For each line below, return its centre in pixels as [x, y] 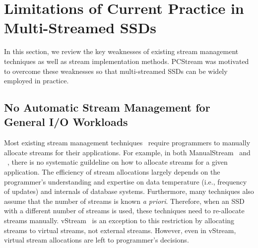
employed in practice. [36, 81]
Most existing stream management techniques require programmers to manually [127, 143]
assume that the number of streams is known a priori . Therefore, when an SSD [124, 201]
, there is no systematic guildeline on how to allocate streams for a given [118, 162]
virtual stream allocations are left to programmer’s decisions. [97, 240]
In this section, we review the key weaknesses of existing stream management [121, 51]
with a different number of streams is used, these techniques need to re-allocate [124, 211]
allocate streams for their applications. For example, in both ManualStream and [127, 152]
